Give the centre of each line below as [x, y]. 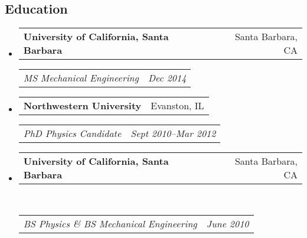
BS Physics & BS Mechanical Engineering [110, 223]
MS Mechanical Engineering [81, 78]
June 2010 [228, 223]
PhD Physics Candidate [72, 133]
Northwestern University [82, 106]
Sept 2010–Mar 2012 [173, 133]
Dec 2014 [167, 78]
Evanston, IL [177, 106]
